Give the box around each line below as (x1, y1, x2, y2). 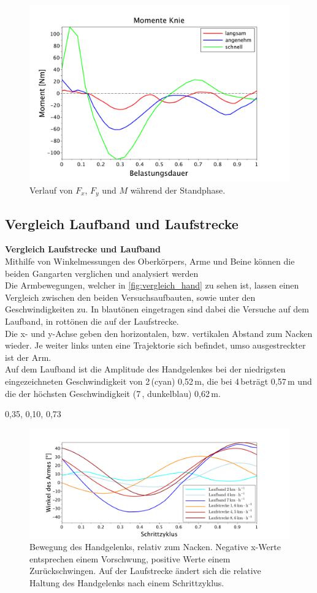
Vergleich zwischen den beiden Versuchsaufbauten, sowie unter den (5, 290, 256, 303)
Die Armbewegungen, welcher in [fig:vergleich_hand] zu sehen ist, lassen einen (5, 279, 299, 292)
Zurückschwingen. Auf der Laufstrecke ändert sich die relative (29, 564, 261, 577)
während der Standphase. (130, 183, 226, 196)
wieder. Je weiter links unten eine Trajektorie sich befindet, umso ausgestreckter (5, 339, 306, 352)
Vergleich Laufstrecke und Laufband (5, 243, 161, 255)
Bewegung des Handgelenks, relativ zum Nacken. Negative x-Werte (29, 540, 281, 553)
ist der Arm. (5, 350, 52, 363)
